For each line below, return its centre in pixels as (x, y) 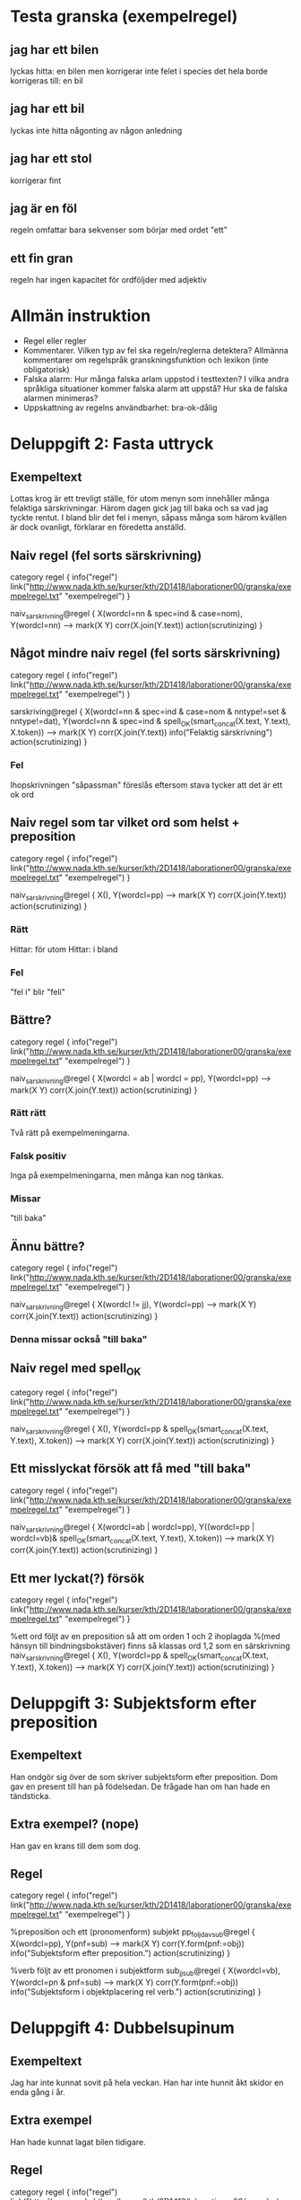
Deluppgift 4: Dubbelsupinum (123, 2028)
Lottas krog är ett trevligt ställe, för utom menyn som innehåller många (140, 499)
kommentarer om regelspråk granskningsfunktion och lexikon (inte (146, 360)
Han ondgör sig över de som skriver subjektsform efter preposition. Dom (144, 1777)
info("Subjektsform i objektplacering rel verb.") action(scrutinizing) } (136, 1991)
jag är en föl (43, 209)
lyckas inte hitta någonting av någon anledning (96, 130)
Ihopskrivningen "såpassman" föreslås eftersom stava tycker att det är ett (146, 785)
